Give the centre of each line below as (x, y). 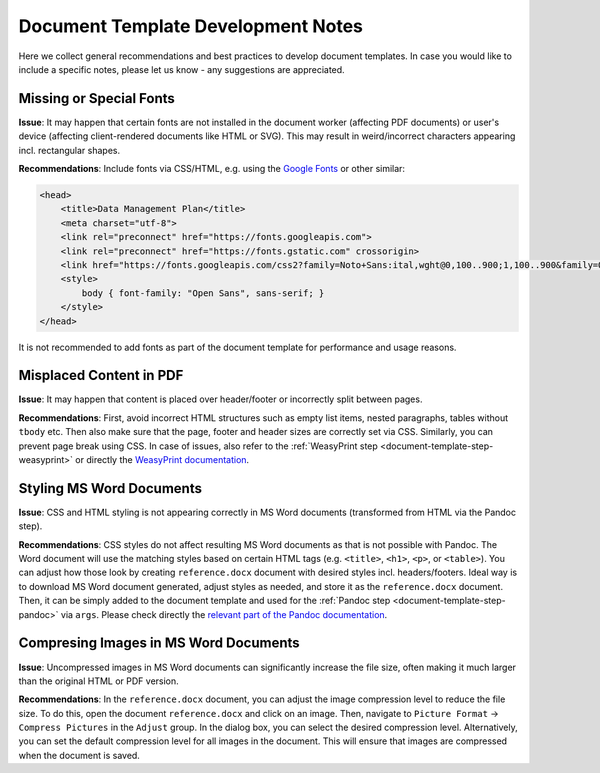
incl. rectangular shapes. (69, 150)
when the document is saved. (79, 755)
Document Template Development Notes (191, 26)
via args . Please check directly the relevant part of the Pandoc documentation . (224, 614)
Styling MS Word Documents (110, 488)
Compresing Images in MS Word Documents (159, 643)
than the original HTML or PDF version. (98, 681)
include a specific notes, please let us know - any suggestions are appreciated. (181, 69)
